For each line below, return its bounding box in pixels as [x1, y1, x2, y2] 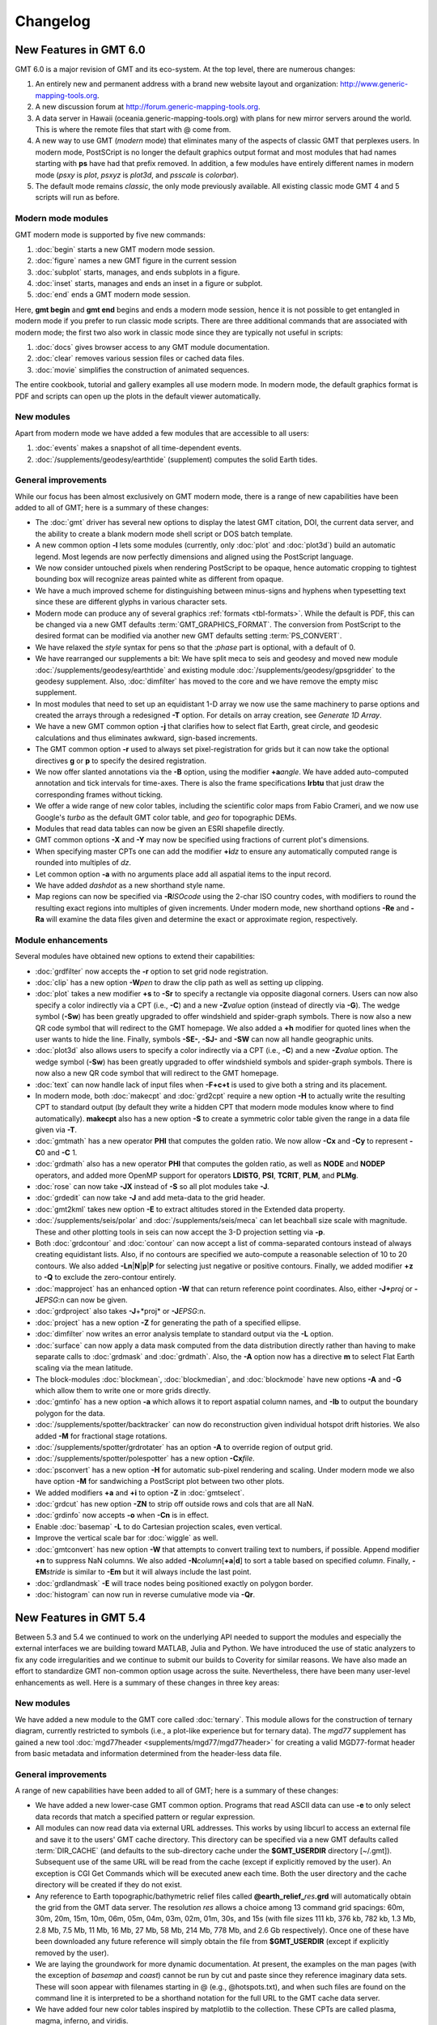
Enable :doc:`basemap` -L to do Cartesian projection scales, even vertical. [35, 1521, 282, 1531]
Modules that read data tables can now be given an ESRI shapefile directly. [35, 823, 285, 833]
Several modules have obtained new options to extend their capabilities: [15, 952, 255, 961]
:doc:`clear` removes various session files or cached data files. [35, 353, 244, 364]
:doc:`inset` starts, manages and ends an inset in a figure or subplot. [35, 279, 263, 288]
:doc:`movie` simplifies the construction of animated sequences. [35, 364, 250, 374]
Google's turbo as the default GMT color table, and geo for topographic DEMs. [35, 812, 297, 822]
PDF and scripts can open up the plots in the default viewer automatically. [15, 391, 261, 401]
